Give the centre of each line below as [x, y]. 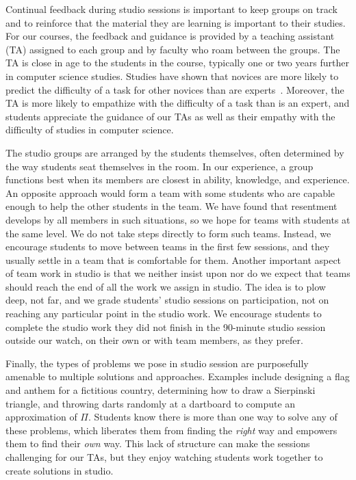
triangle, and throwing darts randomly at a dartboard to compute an [151, 403]
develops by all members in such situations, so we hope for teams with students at [178, 219]
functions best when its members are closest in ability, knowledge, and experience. [178, 179]
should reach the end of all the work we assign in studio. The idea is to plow [166, 286]
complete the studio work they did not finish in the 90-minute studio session [166, 326]
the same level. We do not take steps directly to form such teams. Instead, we [168, 233]
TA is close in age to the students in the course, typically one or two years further [177, 63]
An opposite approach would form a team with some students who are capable [170, 192]
